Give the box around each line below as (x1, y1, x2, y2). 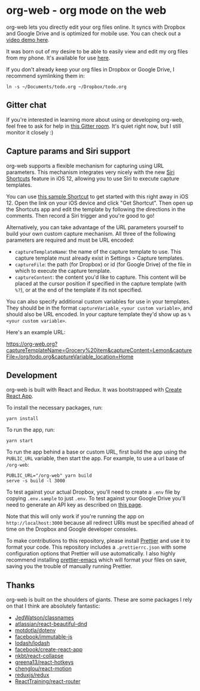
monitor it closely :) (6, 128, 54, 136)
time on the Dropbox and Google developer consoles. (6, 525, 138, 533)
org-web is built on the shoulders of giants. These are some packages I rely (6, 596, 192, 603)
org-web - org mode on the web (6, 4, 167, 17)
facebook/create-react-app (14, 646, 83, 653)
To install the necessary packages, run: (6, 404, 103, 411)
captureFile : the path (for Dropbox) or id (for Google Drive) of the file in (14, 260, 192, 268)
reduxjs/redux (14, 671, 50, 678)
